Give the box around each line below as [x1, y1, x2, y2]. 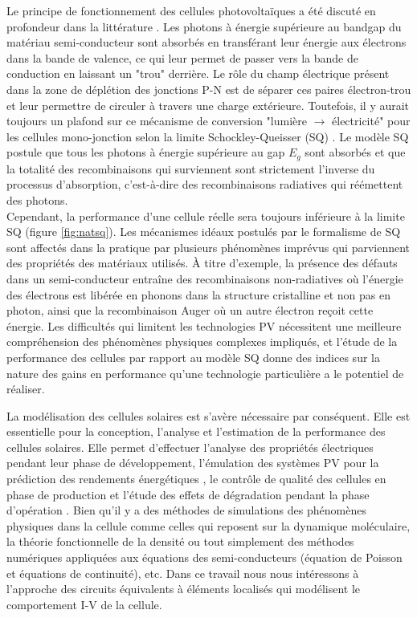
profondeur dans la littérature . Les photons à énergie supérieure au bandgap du [6, 18, 402, 35]
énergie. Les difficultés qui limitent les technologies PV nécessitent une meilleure [6, 317, 402, 334]
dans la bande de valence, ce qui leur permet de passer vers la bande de [6, 49, 358, 66]
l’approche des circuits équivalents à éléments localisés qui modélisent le [6, 580, 361, 597]
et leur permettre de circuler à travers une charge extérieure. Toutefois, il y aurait [6, 96, 410, 113]
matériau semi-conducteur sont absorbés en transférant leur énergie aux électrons [6, 34, 407, 51]
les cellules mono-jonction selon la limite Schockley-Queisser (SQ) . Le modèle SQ [6, 128, 409, 144]
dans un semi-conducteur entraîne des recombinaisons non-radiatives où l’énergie [6, 270, 403, 287]
